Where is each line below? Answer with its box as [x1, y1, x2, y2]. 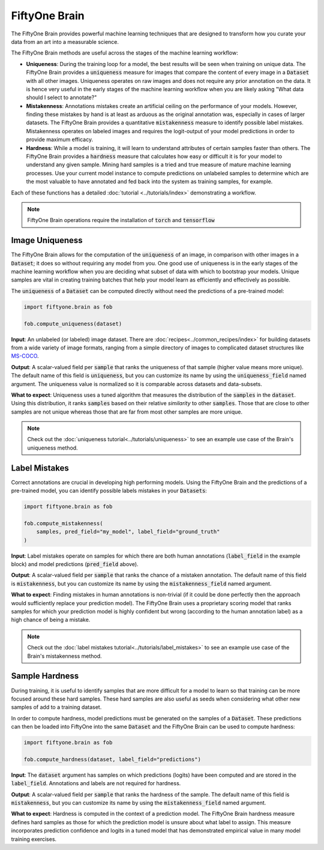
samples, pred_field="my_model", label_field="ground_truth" [36, 528, 220, 535]
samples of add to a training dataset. [11, 704, 102, 711]
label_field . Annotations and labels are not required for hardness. [11, 780, 181, 787]
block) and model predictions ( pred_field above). [11, 561, 139, 568]
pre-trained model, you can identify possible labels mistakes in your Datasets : [11, 487, 207, 495]
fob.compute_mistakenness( [23, 520, 103, 526]
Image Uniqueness [11, 235, 83, 246]
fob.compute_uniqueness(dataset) [23, 320, 122, 327]
